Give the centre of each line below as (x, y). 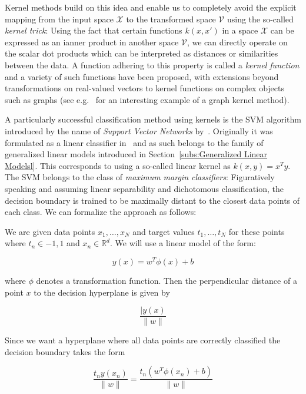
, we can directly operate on (237, 42)
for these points (257, 231)
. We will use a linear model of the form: (183, 243)
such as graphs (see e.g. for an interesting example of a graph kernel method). (147, 99)
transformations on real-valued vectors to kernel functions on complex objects (145, 88)
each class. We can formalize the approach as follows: (101, 212)
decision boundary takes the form (65, 351)
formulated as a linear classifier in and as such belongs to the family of (134, 142)
